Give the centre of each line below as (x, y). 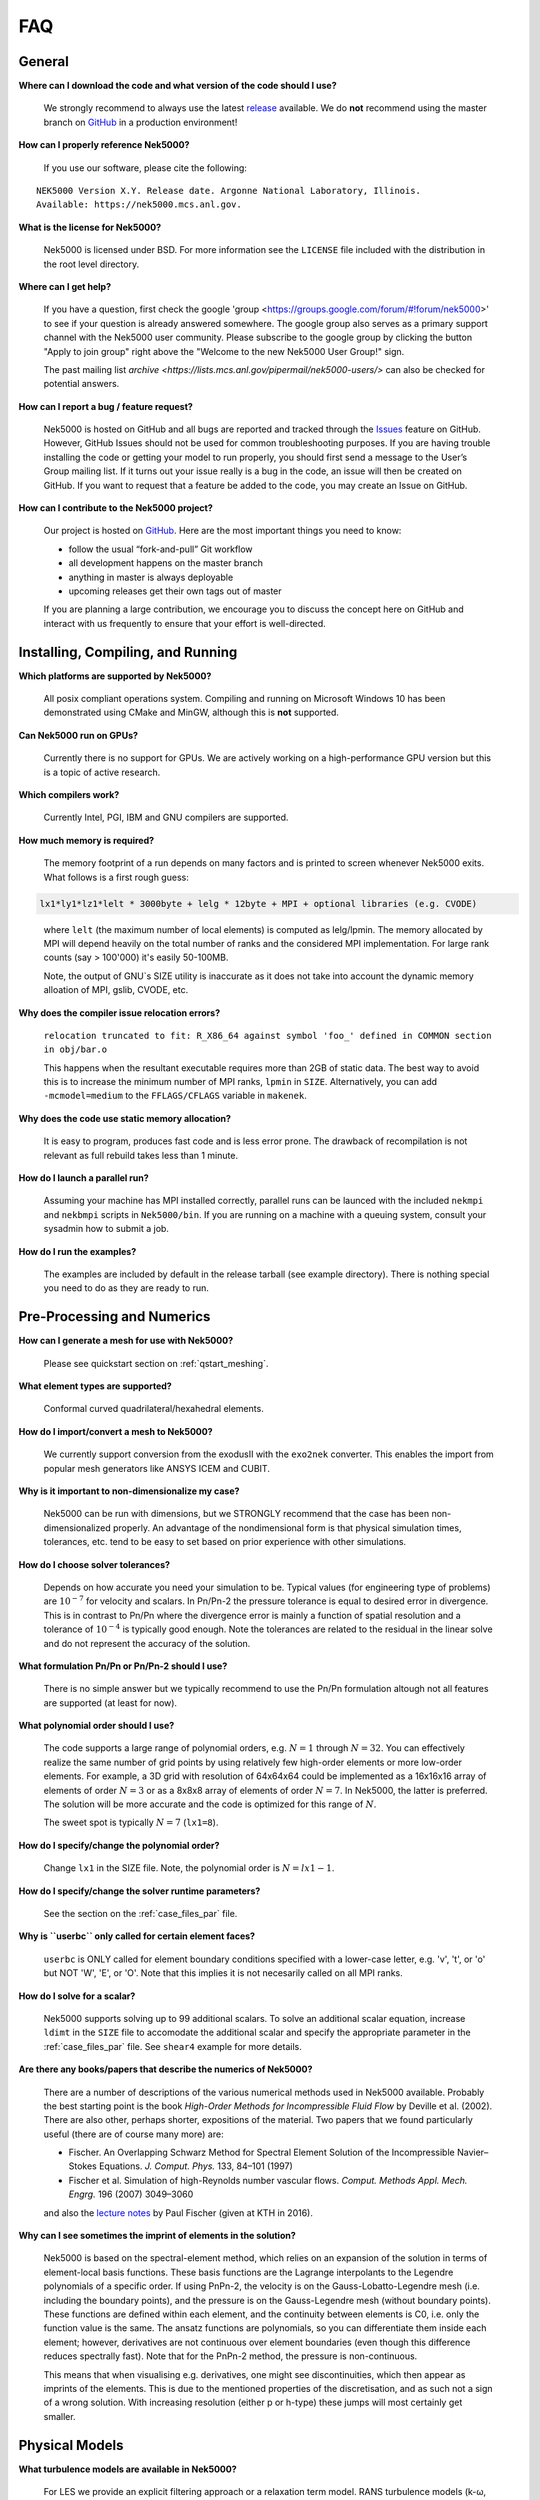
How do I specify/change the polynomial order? (119, 1845)
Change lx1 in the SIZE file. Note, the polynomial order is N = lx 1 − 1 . (189, 1868)
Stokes (82, 2166)
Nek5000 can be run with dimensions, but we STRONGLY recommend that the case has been (236, 1514)
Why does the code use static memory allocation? (125, 1118)
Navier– (472, 2152)
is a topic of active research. (102, 772)
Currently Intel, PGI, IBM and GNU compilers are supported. (166, 817)
